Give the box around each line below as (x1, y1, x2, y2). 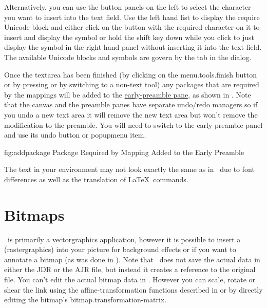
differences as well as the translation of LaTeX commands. (4, 174, 188, 184)
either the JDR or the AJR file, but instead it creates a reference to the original (4, 264, 256, 275)
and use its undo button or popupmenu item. (4, 129, 146, 140)
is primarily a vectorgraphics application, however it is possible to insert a (7, 234, 241, 244)
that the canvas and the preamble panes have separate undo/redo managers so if (4, 99, 258, 110)
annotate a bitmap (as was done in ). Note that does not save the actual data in (4, 254, 260, 264)
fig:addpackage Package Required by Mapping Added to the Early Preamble (4, 146, 244, 157)
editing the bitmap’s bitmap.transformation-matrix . (4, 294, 167, 305)
